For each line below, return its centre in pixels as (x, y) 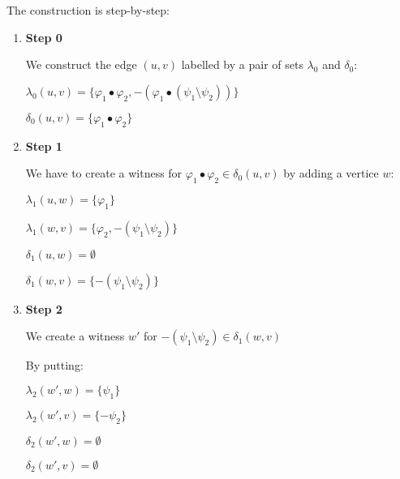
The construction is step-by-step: (88, 10)
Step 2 (44, 308)
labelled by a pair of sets (242, 64)
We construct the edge (81, 64)
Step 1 (44, 145)
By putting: (54, 365)
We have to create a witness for (104, 173)
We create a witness (75, 336)
